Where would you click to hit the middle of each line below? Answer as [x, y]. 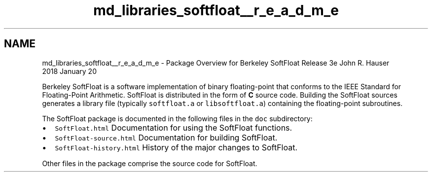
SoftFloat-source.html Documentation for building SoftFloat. [166, 137]
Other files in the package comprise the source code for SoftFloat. [150, 163]
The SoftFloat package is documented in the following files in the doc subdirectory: [177, 118]
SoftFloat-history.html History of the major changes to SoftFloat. [176, 147]
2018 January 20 [69, 71]
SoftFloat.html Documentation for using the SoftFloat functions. [174, 127]
